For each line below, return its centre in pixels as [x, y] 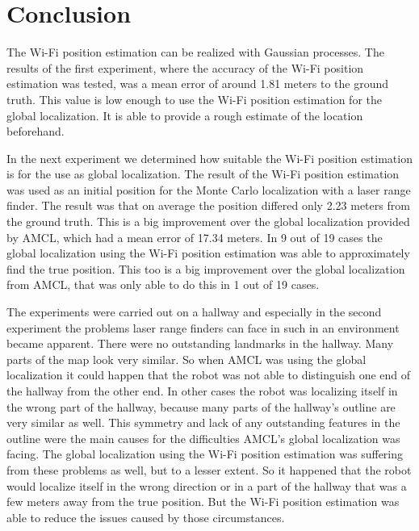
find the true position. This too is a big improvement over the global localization [206, 268]
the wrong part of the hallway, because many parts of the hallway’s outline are [201, 406]
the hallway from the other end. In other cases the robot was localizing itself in [202, 391]
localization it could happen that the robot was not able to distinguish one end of [209, 375]
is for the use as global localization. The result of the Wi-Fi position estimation [203, 174]
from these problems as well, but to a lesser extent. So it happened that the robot [209, 469]
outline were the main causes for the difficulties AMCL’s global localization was [203, 438]
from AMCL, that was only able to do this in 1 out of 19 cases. [163, 284]
